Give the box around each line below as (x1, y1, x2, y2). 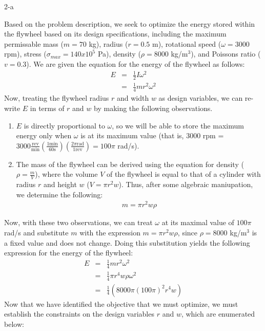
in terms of (30, 102, 65, 113)
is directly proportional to (24, 120, 105, 131)
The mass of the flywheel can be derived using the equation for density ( (16, 158, 244, 169)
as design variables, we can (158, 93, 243, 103)
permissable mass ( (4, 38, 64, 49)
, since (177, 227, 198, 237)
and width (116, 93, 149, 103)
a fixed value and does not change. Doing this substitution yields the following (4, 237, 250, 248)
